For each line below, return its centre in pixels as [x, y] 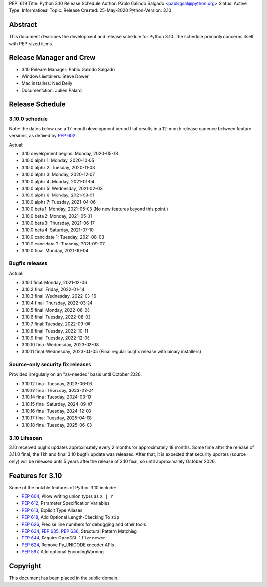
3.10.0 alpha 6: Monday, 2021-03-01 [58, 195]
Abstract [23, 25]
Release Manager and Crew [52, 58]
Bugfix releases [28, 263]
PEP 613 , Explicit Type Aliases [52, 510]
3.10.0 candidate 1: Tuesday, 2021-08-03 [63, 237]
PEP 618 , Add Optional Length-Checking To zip [70, 517]
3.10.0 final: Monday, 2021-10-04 [55, 250]
